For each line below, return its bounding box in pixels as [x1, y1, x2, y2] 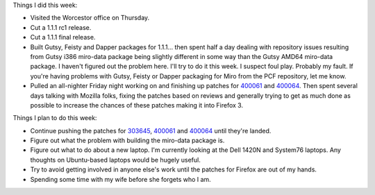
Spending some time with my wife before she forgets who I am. [30, 175, 211, 183]
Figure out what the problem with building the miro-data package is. [30, 136, 225, 145]
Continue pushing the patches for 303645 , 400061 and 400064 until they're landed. [30, 126, 272, 135]
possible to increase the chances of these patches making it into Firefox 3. [30, 101, 243, 109]
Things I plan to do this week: [12, 114, 97, 122]
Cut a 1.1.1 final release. [30, 33, 96, 42]
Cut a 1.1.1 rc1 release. [30, 23, 92, 31]
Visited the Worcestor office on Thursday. [30, 14, 150, 22]
